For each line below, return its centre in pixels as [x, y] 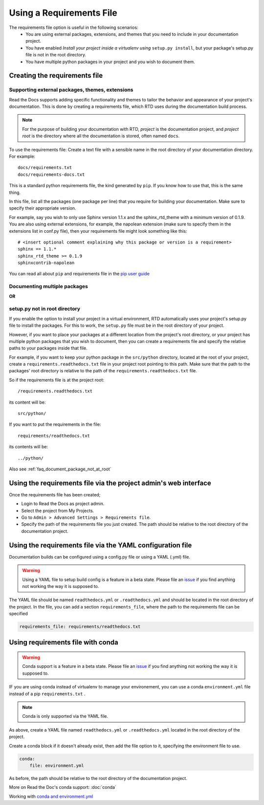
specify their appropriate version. [43, 208]
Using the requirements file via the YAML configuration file [100, 545]
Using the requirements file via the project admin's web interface [110, 483]
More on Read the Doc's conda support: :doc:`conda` [63, 787]
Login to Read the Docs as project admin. [63, 504]
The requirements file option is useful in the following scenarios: [74, 27]
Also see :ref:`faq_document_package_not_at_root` [60, 469]
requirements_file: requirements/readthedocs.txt [80, 627]
